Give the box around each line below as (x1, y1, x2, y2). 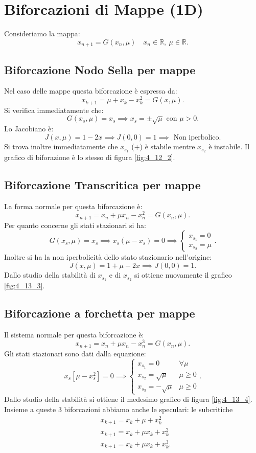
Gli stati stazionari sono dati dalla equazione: (4, 348, 146, 358)
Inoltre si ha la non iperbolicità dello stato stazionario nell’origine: (4, 252, 212, 262)
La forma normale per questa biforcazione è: (4, 200, 143, 211)
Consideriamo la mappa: (4, 28, 80, 39)
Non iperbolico (173, 134, 219, 142)
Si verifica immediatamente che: (4, 104, 104, 115)
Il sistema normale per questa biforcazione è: (4, 329, 144, 339)
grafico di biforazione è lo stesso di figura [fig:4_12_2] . (4, 151, 175, 162)
